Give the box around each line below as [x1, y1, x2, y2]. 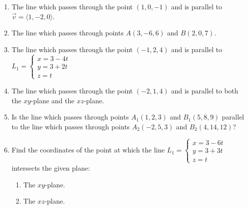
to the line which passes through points [11, 121, 130, 131]
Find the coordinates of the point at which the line [11, 145, 165, 155]
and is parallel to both [171, 85, 239, 95]
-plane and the [30, 95, 75, 105]
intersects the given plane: [11, 162, 90, 173]
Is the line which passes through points [11, 112, 129, 122]
